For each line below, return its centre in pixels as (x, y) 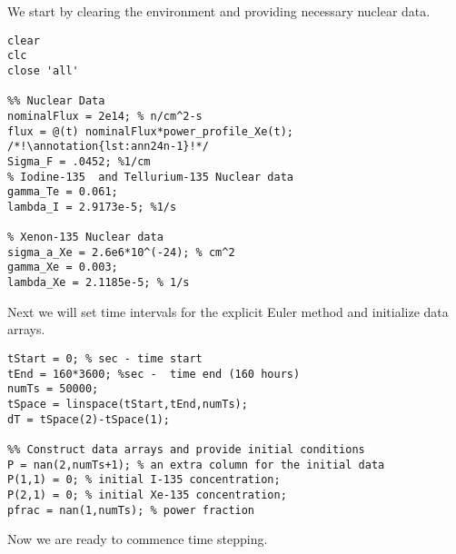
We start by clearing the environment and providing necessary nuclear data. (219, 11)
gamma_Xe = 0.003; (63, 267)
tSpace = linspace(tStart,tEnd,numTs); (128, 404)
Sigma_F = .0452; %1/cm (79, 161)
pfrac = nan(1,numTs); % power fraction (131, 510)
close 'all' (43, 70)
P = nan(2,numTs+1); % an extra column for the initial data (196, 465)
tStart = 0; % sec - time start (105, 358)
